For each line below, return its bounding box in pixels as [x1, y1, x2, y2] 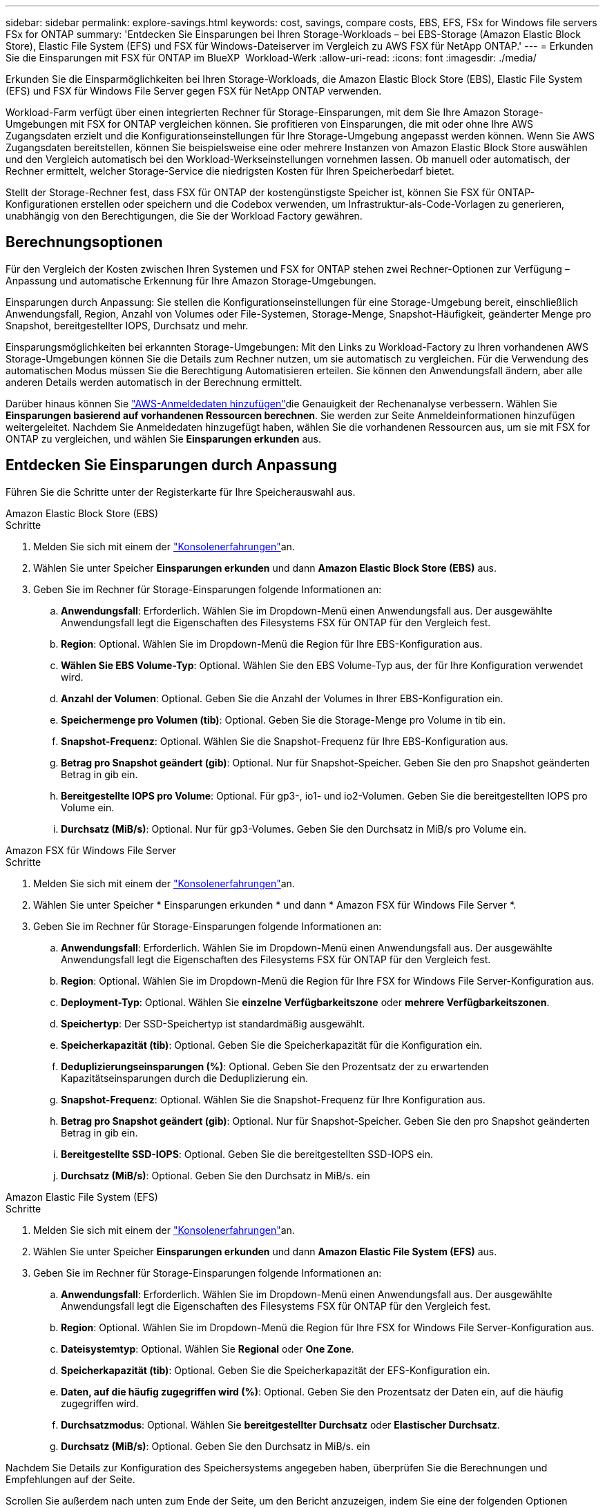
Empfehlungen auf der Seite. [6, 1473, 135, 1485]
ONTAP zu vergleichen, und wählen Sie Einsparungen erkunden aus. [6, 432, 321, 445]
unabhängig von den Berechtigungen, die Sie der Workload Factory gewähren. [6, 210, 363, 222]
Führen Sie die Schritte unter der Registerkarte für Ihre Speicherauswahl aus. [6, 485, 356, 498]
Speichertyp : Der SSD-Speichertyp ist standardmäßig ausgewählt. [61, 1017, 365, 1029]
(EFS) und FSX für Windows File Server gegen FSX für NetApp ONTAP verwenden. [6, 85, 382, 97]
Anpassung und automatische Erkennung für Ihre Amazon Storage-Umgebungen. [6, 274, 376, 287]
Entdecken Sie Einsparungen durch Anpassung [6, 456, 338, 474]
